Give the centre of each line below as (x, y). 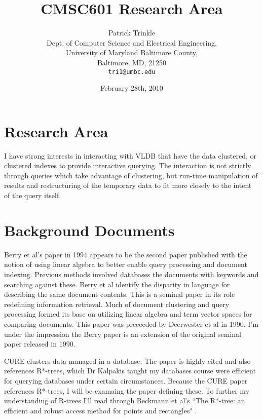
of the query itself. (33, 195)
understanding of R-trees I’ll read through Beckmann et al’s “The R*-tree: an (125, 401)
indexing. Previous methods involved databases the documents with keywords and (131, 274)
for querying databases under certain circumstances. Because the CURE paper (126, 380)
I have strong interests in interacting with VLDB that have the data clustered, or (130, 155)
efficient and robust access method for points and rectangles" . (101, 410)
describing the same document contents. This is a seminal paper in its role (120, 294)
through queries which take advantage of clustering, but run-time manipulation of (131, 175)
